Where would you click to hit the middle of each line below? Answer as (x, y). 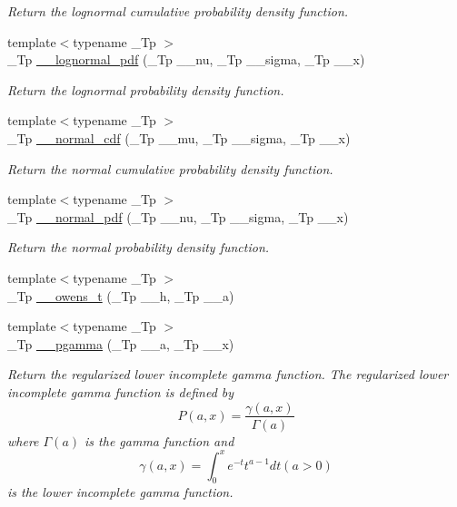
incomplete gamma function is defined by (121, 391)
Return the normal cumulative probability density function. (170, 168)
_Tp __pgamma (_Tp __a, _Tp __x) (121, 343)
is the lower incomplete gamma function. (120, 492)
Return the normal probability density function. (139, 247)
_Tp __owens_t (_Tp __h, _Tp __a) (121, 295)
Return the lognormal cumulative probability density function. (178, 11)
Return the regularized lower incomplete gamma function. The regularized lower (228, 374)
